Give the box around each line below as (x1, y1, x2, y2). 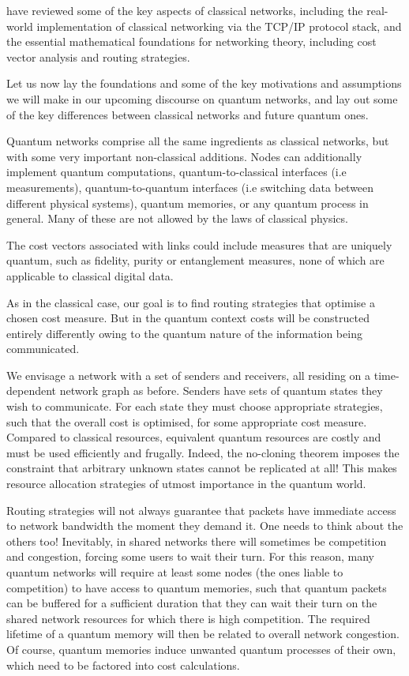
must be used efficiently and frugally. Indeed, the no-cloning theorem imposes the (6, 444, 400, 460)
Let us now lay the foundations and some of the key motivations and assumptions (6, 75, 402, 92)
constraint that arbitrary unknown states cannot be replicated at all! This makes (6, 460, 397, 476)
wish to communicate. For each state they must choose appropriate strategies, (6, 398, 383, 415)
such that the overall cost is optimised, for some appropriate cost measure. (6, 413, 367, 430)
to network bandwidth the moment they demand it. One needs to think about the (6, 517, 403, 534)
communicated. (6, 340, 80, 357)
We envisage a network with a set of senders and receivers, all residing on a (6, 366, 371, 383)
